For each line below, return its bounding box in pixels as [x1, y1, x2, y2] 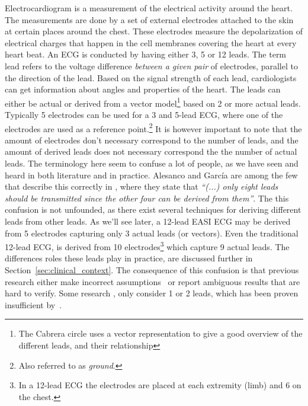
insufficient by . [5, 298, 62, 311]
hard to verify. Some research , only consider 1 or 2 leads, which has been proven [5, 287, 299, 299]
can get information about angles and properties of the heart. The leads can [5, 83, 281, 95]
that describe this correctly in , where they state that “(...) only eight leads [5, 180, 278, 193]
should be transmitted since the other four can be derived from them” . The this [5, 191, 289, 204]
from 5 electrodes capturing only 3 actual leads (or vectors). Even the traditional [5, 226, 299, 239]
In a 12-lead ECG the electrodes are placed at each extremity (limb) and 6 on [18, 379, 301, 391]
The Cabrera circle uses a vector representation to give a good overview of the [18, 327, 303, 340]
